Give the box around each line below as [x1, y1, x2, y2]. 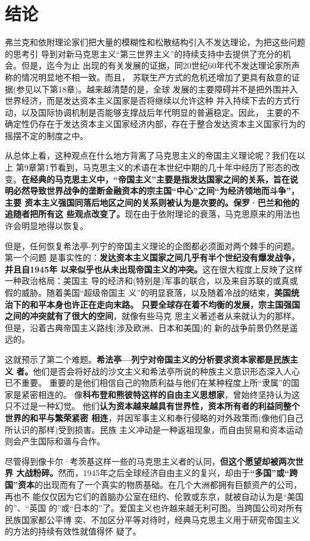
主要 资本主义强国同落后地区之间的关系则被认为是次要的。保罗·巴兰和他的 [5, 196, 299, 208]
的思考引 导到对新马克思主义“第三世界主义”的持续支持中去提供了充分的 [5, 47, 283, 60]
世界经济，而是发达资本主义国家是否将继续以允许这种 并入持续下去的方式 [5, 94, 292, 107]
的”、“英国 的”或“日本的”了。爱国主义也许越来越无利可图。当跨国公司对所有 [5, 502, 303, 514]
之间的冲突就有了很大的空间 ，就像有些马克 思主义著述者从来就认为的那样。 [5, 310, 300, 322]
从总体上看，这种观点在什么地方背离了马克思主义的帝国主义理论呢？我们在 [5, 149, 297, 162]
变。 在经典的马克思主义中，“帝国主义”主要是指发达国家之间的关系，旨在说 [5, 172, 298, 185]
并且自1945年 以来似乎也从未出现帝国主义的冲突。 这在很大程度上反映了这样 [5, 262, 303, 275]
